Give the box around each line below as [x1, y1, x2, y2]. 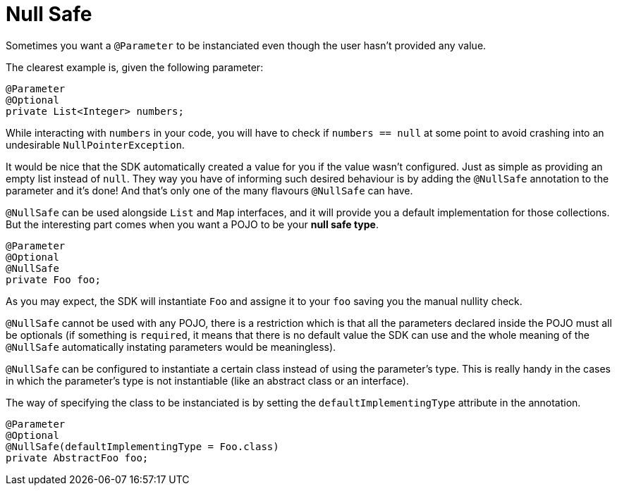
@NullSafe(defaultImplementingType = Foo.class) [6, 440, 279, 452]
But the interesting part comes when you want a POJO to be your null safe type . [6, 218, 379, 230]
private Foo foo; [6, 273, 101, 285]
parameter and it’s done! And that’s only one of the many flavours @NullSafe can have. [6, 184, 413, 197]
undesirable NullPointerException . [6, 138, 185, 151]
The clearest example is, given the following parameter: [6, 61, 264, 73]
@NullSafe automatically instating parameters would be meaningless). [6, 340, 336, 353]
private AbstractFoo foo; [6, 452, 149, 464]
